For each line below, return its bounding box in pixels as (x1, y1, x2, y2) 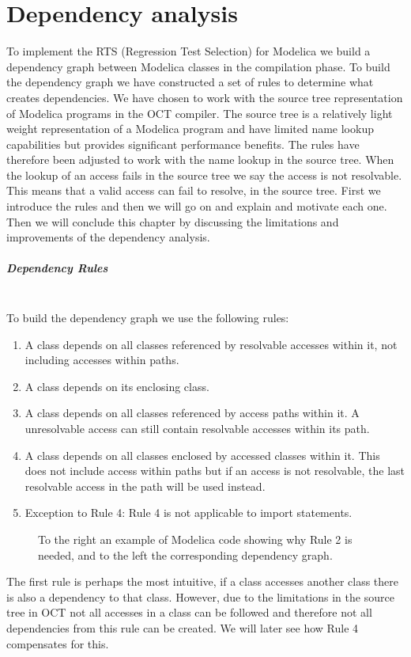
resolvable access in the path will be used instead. (25, 477, 266, 494)
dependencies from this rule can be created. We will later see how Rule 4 (6, 619, 359, 636)
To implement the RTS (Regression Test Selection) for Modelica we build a (6, 43, 371, 59)
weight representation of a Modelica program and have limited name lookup (6, 120, 374, 137)
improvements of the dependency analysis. (6, 229, 210, 245)
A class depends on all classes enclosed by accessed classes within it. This (25, 446, 380, 463)
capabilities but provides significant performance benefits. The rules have (6, 135, 360, 152)
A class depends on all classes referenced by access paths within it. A (25, 404, 360, 421)
